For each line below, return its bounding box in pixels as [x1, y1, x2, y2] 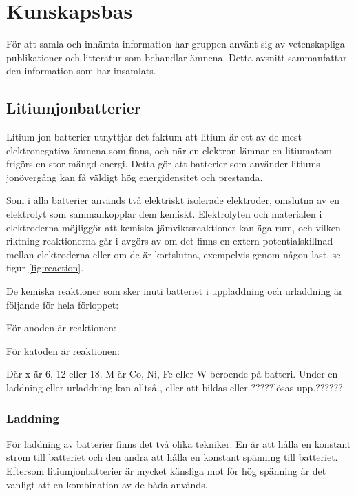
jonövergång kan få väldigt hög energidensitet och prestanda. [6, 169, 263, 184]
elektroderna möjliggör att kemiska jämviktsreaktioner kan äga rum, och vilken [6, 220, 341, 234]
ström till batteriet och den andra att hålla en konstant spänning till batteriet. [6, 450, 338, 464]
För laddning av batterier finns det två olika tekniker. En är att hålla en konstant [6, 436, 351, 451]
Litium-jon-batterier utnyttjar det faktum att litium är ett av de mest [6, 130, 302, 144]
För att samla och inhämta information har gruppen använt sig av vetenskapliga [6, 37, 345, 51]
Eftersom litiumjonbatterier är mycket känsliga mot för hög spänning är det [6, 464, 326, 478]
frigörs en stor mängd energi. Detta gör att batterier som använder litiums [6, 156, 320, 171]
